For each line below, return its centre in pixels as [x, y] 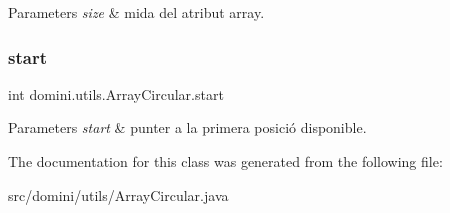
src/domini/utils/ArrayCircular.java [118, 194]
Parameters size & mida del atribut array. [136, 12]
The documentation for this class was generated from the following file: [225, 161]
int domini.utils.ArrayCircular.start [116, 93]
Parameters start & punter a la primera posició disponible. [187, 127]
